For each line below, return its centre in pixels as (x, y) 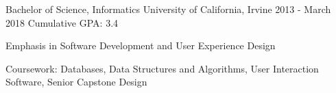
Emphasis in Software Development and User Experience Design (141, 45)
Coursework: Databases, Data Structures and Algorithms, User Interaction (162, 68)
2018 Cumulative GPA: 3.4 (62, 22)
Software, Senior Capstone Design (76, 82)
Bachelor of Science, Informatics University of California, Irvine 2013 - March (168, 9)
